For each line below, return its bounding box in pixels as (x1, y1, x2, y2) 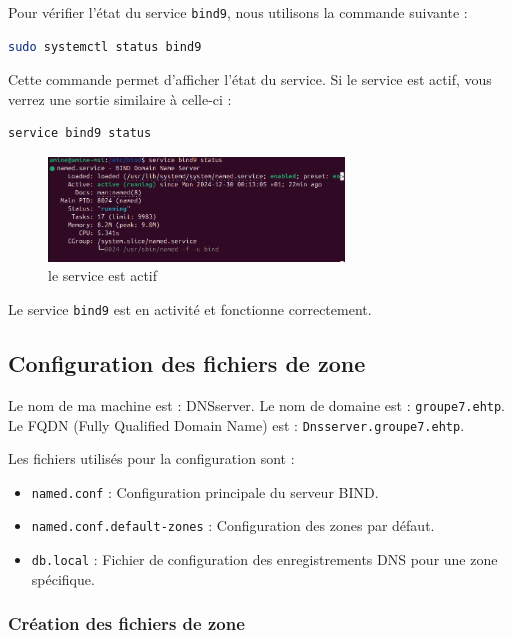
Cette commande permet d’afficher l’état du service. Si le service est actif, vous (8, 69, 492, 90)
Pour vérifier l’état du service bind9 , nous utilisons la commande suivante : (8, 2, 468, 22)
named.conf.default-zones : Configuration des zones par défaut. (31, 515, 435, 536)
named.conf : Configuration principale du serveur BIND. (31, 481, 379, 502)
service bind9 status (8, 126, 152, 141)
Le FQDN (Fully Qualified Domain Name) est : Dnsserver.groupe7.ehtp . (8, 414, 465, 435)
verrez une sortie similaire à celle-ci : (8, 88, 232, 109)
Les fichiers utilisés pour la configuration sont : (8, 448, 295, 469)
